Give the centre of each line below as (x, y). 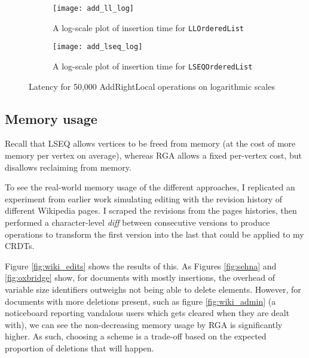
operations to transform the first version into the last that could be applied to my (154, 234)
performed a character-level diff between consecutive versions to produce (137, 222)
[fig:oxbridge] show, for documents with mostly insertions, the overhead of (140, 277)
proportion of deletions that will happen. (79, 348)
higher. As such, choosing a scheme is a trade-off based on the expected (136, 336)
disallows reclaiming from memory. (68, 167)
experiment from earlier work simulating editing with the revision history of (144, 198)
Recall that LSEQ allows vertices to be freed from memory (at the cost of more (150, 143)
